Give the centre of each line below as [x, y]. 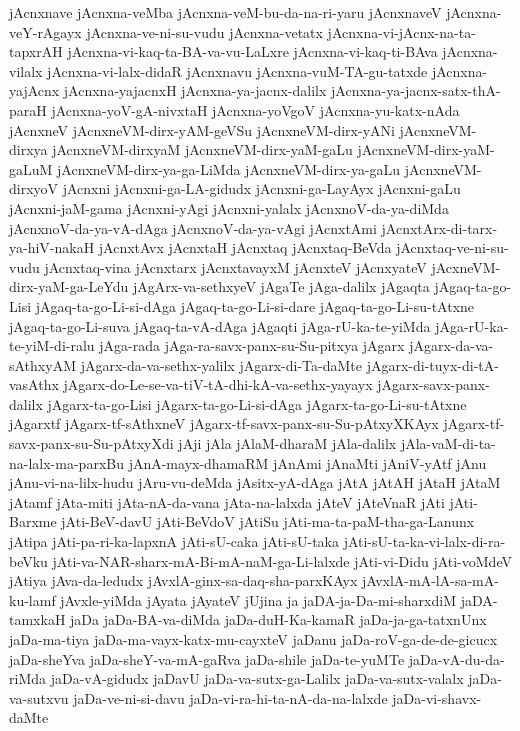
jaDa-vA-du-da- [456, 658]
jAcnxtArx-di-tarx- [439, 227]
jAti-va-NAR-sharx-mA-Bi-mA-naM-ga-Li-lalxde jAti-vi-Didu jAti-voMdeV [282, 560]
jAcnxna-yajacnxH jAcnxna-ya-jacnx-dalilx [195, 90]
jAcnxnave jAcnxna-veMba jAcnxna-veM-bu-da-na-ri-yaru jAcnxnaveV [225, 12]
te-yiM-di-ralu [52, 345]
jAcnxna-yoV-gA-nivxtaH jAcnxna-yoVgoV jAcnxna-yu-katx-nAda [255, 109]
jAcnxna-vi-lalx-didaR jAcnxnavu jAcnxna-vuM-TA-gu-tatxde [237, 70]
